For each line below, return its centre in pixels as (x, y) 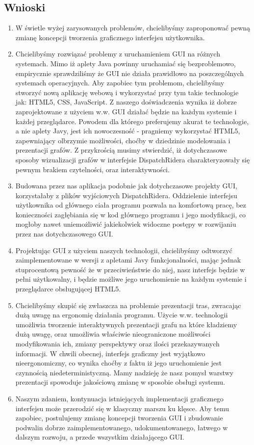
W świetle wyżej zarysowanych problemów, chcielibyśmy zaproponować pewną (133, 28)
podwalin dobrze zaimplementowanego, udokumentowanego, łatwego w (122, 427)
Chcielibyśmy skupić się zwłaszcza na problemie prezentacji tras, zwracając (128, 305)
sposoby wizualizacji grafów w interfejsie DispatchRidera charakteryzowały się (133, 159)
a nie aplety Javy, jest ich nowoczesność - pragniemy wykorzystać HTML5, (128, 131)
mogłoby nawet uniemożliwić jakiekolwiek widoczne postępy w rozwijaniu (126, 224)
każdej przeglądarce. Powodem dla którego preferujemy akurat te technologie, (132, 121)
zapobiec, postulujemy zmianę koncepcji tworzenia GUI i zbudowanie (119, 418)
